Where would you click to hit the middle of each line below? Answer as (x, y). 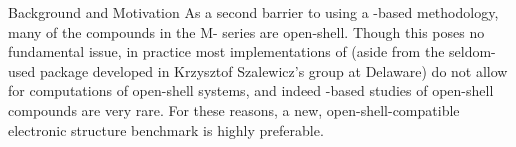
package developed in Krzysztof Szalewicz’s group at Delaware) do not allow (273, 70)
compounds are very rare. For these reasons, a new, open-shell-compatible (234, 109)
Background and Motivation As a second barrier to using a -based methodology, (253, 12)
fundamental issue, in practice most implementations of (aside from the (226, 51)
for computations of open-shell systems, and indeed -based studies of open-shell (251, 90)
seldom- (472, 51)
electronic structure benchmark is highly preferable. (166, 129)
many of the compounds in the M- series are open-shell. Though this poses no (246, 31)
